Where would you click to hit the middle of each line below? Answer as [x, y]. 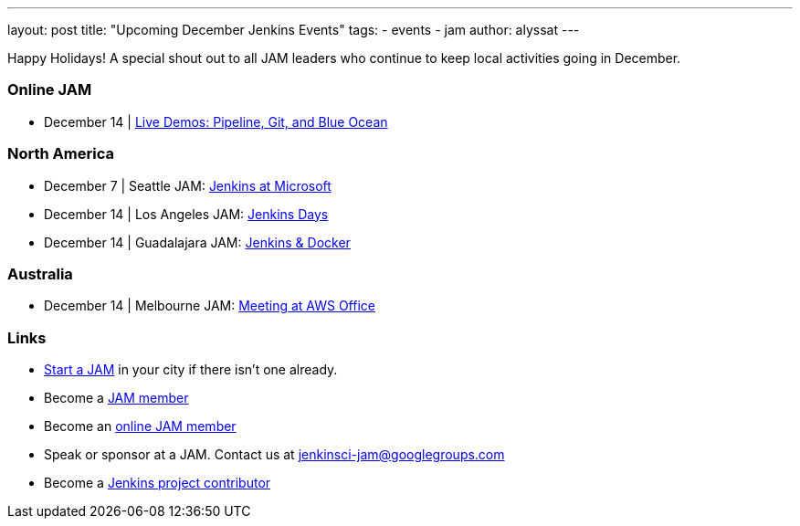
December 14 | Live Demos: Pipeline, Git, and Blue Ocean [216, 121]
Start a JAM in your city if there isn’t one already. [191, 369]
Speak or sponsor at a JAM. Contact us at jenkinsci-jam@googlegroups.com [274, 454]
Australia [40, 274]
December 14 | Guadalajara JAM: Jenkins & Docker [197, 242]
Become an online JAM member [140, 426]
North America [61, 154]
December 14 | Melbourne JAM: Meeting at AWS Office [210, 306]
